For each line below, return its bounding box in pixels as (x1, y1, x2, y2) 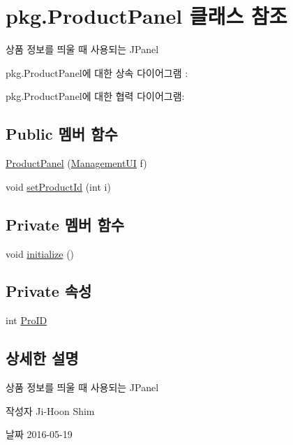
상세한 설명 (6, 347, 79, 369)
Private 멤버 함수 (6, 213, 125, 235)
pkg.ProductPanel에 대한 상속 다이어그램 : (6, 65, 188, 80)
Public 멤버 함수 (6, 123, 118, 145)
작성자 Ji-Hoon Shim (6, 403, 95, 418)
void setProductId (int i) (6, 179, 111, 194)
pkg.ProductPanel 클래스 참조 (6, 1, 287, 30)
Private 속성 (6, 280, 92, 302)
